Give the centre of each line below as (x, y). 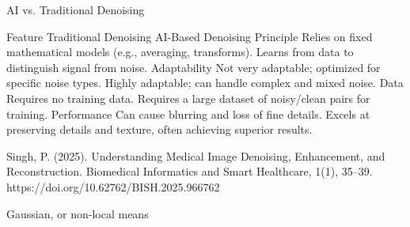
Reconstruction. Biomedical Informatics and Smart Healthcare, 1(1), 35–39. (190, 171)
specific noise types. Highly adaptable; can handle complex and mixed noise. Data (205, 83)
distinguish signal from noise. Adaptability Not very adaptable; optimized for (194, 67)
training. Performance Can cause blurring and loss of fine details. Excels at (188, 114)
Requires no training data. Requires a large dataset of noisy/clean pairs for (188, 98)
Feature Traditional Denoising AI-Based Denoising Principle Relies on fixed (190, 36)
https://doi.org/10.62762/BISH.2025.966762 (113, 186)
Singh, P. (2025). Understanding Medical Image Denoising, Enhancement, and (196, 155)
